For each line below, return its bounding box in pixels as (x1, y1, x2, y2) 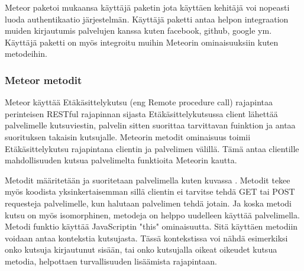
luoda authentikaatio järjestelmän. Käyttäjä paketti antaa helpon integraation (5, 12, 289, 25)
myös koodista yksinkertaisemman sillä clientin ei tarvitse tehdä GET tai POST (5, 185, 295, 198)
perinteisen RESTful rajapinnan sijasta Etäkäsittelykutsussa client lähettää (5, 107, 278, 120)
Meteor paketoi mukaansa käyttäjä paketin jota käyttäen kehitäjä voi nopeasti (5, 1, 290, 13)
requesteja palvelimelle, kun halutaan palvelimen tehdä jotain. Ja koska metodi (5, 196, 292, 209)
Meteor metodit (5, 72, 82, 87)
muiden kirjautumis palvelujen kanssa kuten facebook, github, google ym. (5, 24, 272, 37)
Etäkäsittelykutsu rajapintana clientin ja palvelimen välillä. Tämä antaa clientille (5, 142, 299, 154)
